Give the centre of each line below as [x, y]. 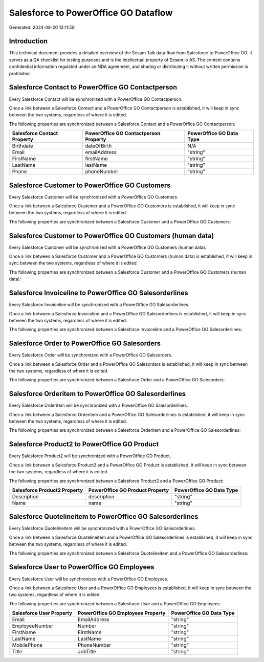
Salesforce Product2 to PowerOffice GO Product [84, 444]
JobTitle [87, 652]
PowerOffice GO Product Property [129, 490]
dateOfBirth [98, 146]
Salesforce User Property [42, 613]
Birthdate [23, 146]
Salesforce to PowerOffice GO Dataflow [91, 13]
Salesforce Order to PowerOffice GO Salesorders [85, 343]
